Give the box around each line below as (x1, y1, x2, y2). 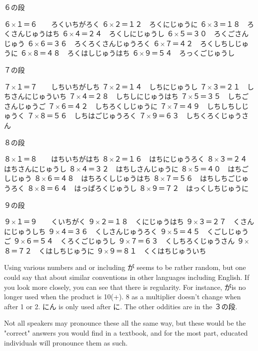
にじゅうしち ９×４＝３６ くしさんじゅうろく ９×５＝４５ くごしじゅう (4, 226, 249, 236)
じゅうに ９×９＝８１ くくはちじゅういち (66, 245, 206, 256)
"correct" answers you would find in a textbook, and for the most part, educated (4, 328, 248, 338)
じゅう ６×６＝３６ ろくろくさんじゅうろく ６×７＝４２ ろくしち (4, 38, 228, 48)
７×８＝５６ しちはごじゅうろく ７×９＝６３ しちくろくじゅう (27, 110, 242, 121)
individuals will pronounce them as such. (4, 337, 128, 348)
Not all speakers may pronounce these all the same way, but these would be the (4, 318, 246, 328)
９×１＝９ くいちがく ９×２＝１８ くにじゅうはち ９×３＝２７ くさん (4, 216, 254, 227)
